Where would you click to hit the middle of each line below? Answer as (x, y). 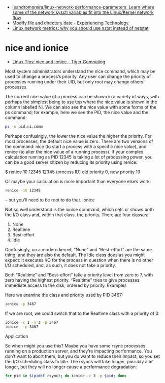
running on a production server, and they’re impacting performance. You (79, 351)
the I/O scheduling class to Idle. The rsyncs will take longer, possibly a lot (80, 362)
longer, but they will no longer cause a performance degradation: (71, 367)
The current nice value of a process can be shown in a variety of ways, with (82, 96)
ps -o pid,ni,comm (24, 126)
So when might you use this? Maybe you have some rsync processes (75, 346)
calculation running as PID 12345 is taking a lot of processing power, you (79, 157)
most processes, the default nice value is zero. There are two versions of (79, 141)
